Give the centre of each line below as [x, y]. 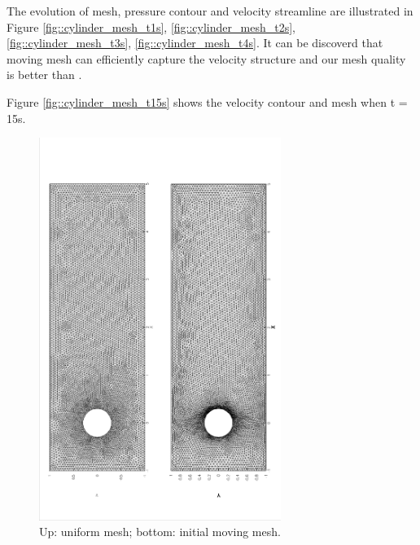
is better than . [44, 75]
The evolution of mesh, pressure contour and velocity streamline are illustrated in [210, 11]
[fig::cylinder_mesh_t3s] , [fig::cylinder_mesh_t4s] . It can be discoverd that [195, 43]
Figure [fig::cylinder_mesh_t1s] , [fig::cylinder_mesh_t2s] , [151, 26]
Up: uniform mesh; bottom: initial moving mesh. [160, 532]
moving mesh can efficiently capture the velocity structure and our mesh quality [206, 58]
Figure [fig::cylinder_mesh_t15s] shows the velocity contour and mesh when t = [207, 101]
